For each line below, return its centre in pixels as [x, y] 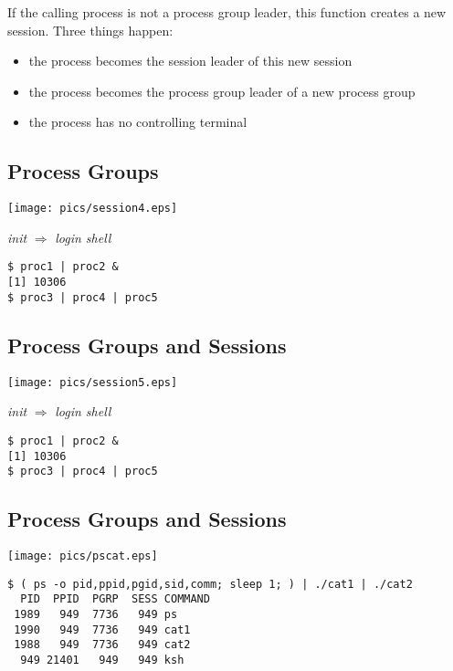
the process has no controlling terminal [138, 122]
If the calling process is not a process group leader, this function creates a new [227, 12]
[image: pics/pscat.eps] [83, 556]
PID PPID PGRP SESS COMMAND [115, 599]
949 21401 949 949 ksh [102, 660]
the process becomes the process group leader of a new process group [222, 91]
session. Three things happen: [90, 30]
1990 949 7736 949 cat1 [102, 629]
